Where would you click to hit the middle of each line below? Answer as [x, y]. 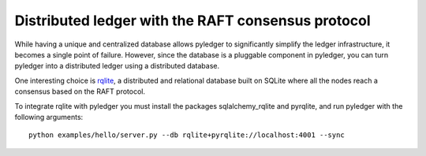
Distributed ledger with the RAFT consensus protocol [192, 20]
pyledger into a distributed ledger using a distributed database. [117, 66]
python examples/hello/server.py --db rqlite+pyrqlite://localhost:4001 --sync [187, 135]
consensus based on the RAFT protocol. [80, 91]
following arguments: [49, 117]
